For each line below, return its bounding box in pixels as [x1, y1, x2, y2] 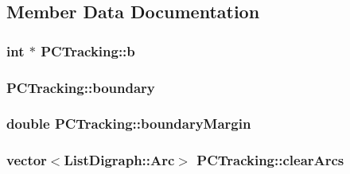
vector [6, 150, 47, 170]
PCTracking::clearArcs [196, 150, 344, 170]
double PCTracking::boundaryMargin [6, 114, 251, 133]
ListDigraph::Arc [64, 150, 175, 170]
